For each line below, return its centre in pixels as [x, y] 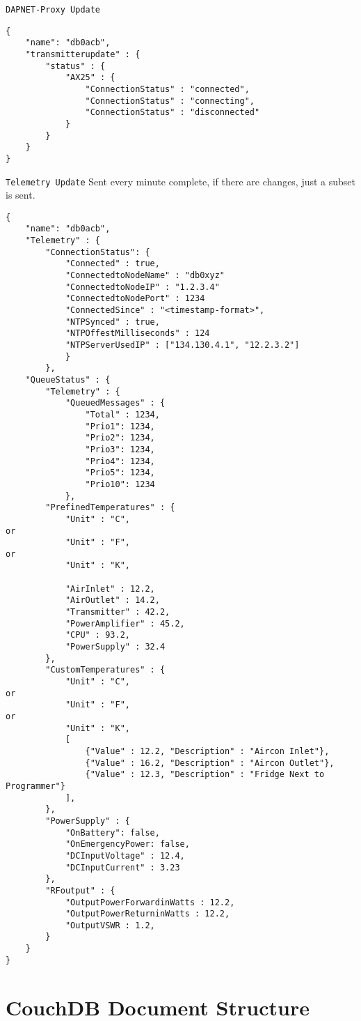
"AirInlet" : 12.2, [110, 589]
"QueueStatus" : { [68, 379]
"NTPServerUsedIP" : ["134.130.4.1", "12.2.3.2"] [182, 345]
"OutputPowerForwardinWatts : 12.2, [150, 902]
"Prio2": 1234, [120, 438]
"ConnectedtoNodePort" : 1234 [135, 299]
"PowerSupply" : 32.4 [115, 647]
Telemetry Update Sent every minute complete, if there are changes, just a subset [181, 181]
